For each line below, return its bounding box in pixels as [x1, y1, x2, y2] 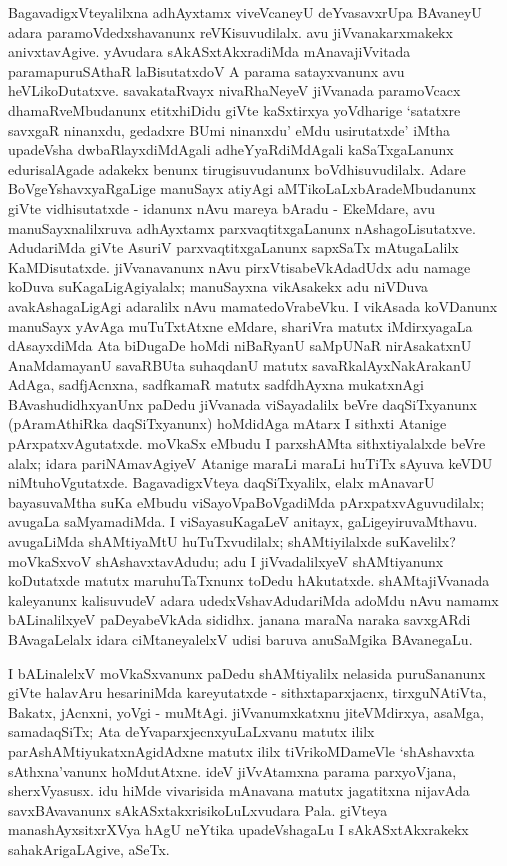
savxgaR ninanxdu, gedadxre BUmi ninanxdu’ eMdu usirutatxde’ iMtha [8, 119, 451, 140]
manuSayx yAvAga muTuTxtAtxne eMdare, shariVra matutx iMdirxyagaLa [8, 315, 473, 336]
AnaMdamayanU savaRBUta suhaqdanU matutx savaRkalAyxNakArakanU [8, 354, 472, 375]
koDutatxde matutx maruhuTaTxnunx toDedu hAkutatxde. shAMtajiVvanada [8, 570, 490, 591]
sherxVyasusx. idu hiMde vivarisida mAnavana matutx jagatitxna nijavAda [8, 780, 470, 801]
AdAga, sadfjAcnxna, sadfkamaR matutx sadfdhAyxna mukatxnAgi [8, 374, 424, 395]
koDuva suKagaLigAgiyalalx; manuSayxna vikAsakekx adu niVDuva [8, 276, 429, 297]
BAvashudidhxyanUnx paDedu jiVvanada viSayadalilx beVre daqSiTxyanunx [8, 393, 477, 414]
